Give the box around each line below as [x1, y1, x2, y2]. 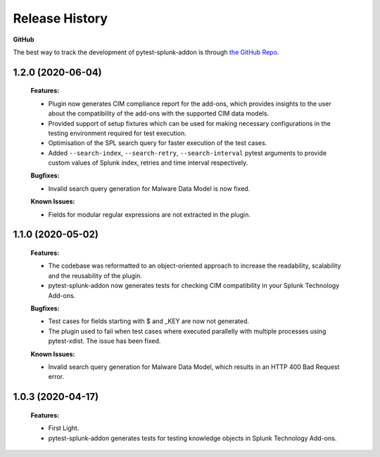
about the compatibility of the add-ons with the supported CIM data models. [48, 109, 270, 118]
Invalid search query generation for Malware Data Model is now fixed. [48, 184, 251, 193]
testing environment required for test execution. [48, 129, 186, 137]
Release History [13, 11, 108, 26]
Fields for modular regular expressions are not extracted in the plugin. [48, 210, 251, 218]
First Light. [48, 424, 80, 432]
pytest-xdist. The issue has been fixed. [48, 337, 161, 345]
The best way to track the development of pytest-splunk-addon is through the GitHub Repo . [13, 48, 279, 56]
